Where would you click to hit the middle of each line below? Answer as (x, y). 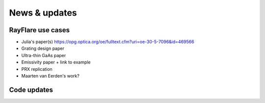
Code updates (31, 90)
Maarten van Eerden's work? (50, 76)
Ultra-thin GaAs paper (44, 55)
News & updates (43, 13)
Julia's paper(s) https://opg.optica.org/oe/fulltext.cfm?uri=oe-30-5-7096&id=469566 (108, 42)
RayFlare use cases (40, 30)
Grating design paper (43, 48)
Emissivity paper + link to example (56, 62)
